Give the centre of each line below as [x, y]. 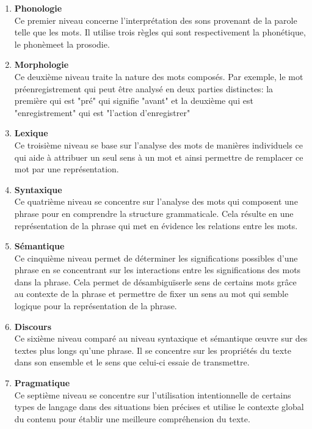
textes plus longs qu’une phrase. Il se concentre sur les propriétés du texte [153, 350]
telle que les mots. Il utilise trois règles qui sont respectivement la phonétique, [160, 32]
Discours [33, 326]
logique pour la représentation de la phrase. [96, 306]
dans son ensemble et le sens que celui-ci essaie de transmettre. [132, 362]
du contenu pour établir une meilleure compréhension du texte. [132, 418]
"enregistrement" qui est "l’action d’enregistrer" [102, 112]
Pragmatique [42, 383]
